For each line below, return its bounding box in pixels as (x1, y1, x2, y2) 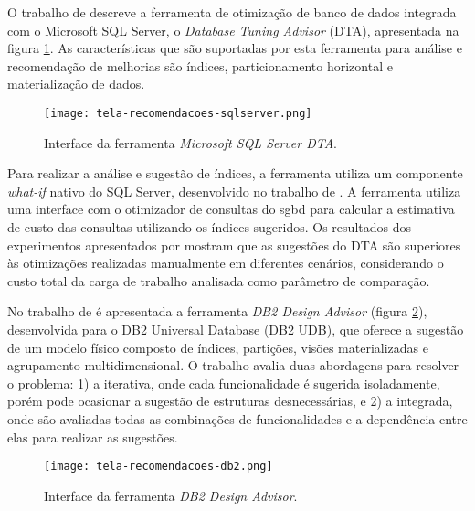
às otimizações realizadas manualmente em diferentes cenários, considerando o (7, 253, 444, 272)
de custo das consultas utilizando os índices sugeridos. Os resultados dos (7, 218, 411, 236)
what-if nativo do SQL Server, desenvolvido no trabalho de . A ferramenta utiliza (7, 181, 461, 200)
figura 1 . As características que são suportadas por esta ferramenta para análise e (7, 38, 462, 58)
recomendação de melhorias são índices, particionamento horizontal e (7, 56, 393, 75)
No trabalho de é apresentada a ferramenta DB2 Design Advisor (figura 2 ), (7, 302, 427, 321)
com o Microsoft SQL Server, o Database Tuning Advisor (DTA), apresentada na (7, 20, 459, 39)
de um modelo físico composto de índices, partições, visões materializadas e (7, 337, 429, 357)
